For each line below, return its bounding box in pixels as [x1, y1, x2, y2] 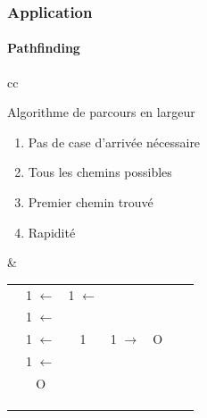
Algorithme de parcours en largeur [7, 103, 195, 121]
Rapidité [28, 222, 76, 241]
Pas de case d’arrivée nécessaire [28, 132, 201, 151]
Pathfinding [7, 38, 80, 57]
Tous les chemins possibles [28, 163, 172, 181]
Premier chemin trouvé [28, 193, 153, 212]
